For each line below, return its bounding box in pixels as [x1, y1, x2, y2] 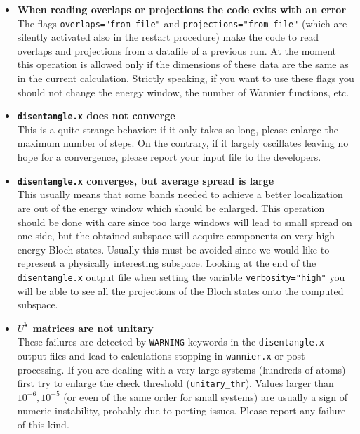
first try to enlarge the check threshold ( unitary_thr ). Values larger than [17, 376, 334, 390]
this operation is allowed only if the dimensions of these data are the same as [17, 57, 349, 72]
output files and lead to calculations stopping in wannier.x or [17, 348, 284, 362]
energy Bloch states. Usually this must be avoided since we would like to [17, 242, 330, 256]
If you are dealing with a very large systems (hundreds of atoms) [67, 362, 346, 376]
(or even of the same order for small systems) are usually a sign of [63, 389, 348, 404]
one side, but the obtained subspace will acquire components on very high [17, 228, 335, 243]
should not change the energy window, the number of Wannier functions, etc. [17, 84, 349, 99]
